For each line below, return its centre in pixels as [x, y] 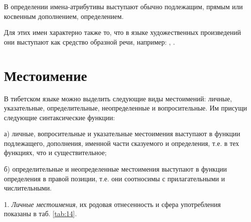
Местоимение [45, 75]
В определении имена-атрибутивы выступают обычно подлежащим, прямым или [123, 6]
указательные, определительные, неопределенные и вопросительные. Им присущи [125, 108]
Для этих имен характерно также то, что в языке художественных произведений [123, 32]
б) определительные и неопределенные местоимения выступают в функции [116, 169]
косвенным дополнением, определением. [64, 16]
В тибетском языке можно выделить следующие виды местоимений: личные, [118, 98]
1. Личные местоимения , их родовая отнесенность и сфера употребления [112, 204]
